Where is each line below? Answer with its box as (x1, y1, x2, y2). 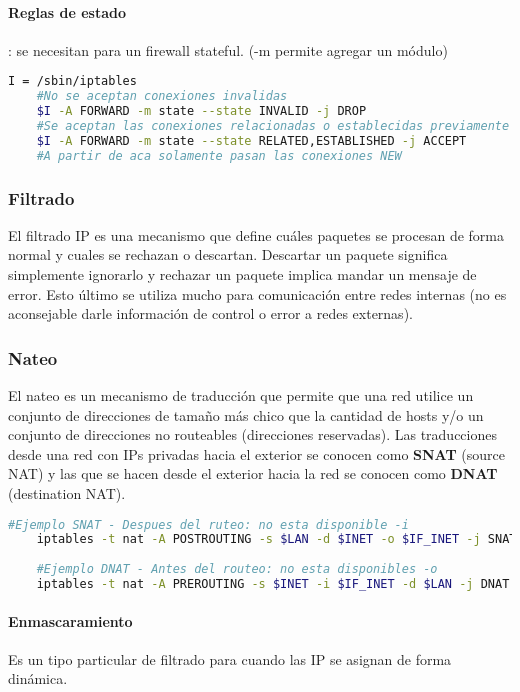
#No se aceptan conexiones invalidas (36, 89, 288, 104)
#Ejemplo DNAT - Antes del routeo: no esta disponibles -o (36, 562, 438, 577)
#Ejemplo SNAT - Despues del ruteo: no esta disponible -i (8, 517, 409, 532)
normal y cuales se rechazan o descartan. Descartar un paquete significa (8, 244, 448, 265)
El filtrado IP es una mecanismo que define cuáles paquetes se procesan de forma (8, 224, 504, 245)
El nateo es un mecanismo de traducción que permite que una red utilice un (8, 385, 474, 406)
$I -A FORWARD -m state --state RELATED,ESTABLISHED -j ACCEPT (36, 133, 467, 148)
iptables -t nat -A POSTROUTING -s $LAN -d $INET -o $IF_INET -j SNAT (36, 532, 517, 547)
